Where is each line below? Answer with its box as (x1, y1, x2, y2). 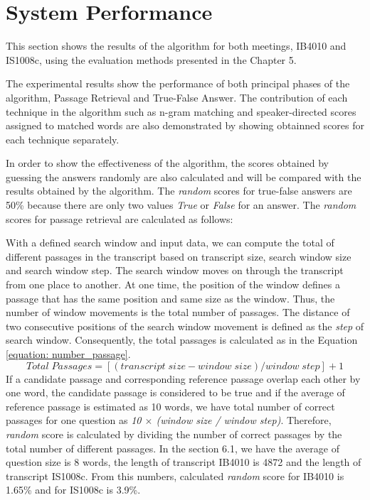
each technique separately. (6, 131, 120, 146)
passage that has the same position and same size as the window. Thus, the (6, 290, 335, 305)
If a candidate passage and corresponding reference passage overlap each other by (6, 371, 361, 386)
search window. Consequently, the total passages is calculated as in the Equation (6, 332, 358, 347)
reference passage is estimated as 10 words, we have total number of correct (6, 398, 335, 413)
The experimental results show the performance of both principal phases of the (6, 76, 350, 91)
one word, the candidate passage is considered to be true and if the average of (6, 385, 345, 400)
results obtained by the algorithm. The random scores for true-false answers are (6, 183, 352, 198)
